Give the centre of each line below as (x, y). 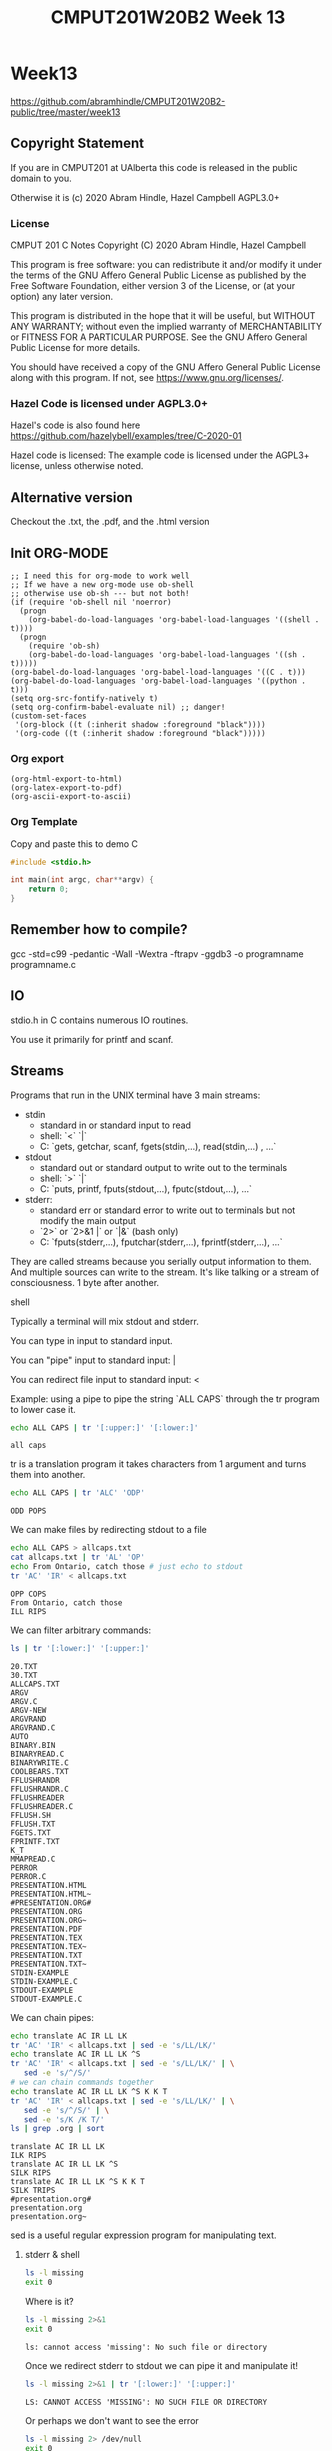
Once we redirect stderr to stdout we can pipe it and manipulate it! (161, 2365)
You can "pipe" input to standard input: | (93, 1360)
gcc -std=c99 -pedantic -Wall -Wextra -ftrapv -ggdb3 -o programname (157, 953)
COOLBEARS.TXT (40, 1771)
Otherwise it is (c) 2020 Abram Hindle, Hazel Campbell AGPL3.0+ (145, 197)
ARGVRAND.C (33, 1727)
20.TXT (24, 1666)
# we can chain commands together (82, 2082)
